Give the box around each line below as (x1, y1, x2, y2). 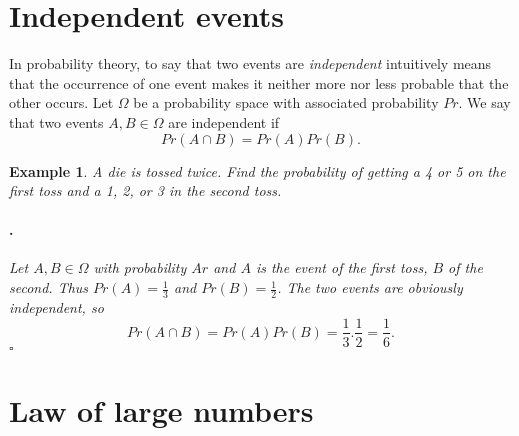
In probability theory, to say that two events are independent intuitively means (9, 53, 492, 74)
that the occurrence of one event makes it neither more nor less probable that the (9, 72, 509, 93)
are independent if (168, 111, 280, 132)
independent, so (9, 296, 104, 317)
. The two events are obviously (277, 277, 463, 298)
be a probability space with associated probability (133, 92, 439, 113)
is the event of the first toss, (255, 257, 428, 278)
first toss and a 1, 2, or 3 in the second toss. (9, 180, 282, 201)
